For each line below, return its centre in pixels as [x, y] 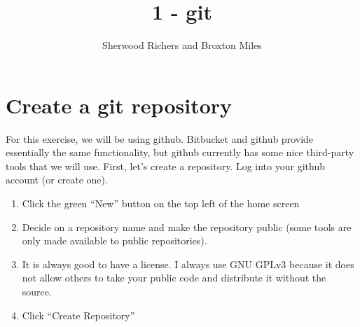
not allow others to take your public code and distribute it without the [174, 278]
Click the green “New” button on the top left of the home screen [161, 203]
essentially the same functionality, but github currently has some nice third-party [180, 152]
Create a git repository [119, 105]
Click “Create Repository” [78, 315]
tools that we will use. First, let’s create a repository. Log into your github [165, 166]
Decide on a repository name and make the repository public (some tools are [187, 227]
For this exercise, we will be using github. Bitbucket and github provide [160, 138]
